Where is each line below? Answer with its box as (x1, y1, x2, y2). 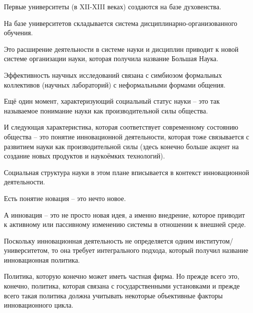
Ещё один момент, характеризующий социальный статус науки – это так (4, 96, 220, 106)
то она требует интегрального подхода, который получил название (51, 245, 249, 255)
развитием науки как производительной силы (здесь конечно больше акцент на (4, 141, 239, 151)
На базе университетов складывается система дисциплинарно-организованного (4, 18, 237, 28)
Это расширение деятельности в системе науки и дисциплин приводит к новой (4, 44, 239, 54)
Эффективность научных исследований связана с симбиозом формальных (4, 69, 222, 80)
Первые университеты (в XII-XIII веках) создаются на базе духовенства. (4, 1, 221, 11)
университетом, (4, 245, 50, 255)
